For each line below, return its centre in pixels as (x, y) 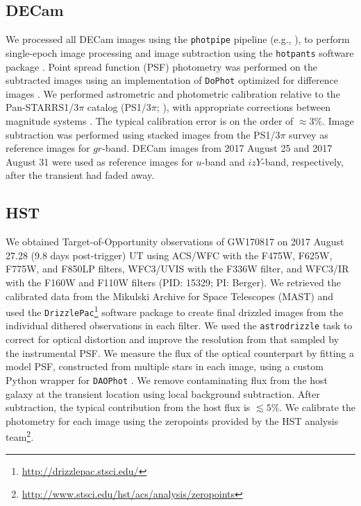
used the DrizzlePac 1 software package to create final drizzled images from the (175, 311)
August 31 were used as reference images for (99, 161)
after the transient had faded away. (80, 175)
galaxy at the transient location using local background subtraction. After (163, 393)
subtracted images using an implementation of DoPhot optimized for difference (172, 80)
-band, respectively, (303, 161)
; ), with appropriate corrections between (244, 107)
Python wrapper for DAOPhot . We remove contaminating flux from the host (167, 379)
